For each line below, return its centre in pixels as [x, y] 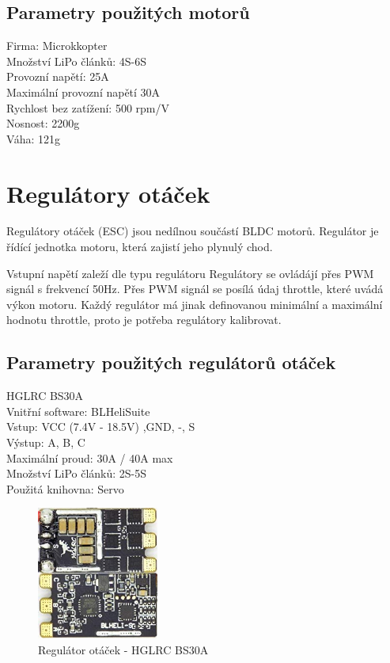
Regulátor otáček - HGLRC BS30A [123, 649]
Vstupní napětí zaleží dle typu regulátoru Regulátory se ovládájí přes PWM [190, 273]
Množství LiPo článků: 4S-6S [77, 61]
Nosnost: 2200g [43, 123]
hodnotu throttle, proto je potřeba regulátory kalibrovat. [144, 320]
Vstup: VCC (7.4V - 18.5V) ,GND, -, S [101, 427]
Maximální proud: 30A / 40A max [90, 457]
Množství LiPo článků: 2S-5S [77, 473]
